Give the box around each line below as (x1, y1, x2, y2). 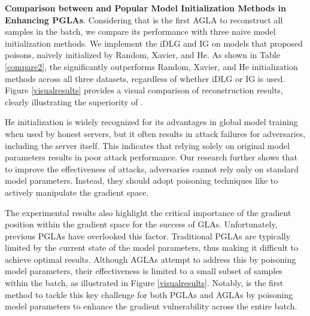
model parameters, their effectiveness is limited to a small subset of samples (5, 265, 282, 277)
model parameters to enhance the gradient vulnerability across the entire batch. (5, 300, 297, 312)
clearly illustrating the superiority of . (5, 95, 143, 108)
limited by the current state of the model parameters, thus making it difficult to (5, 241, 298, 254)
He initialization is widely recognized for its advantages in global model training (5, 116, 298, 128)
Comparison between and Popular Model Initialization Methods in (5, 2, 286, 14)
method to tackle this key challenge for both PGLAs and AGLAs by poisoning (5, 288, 293, 300)
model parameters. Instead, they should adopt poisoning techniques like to (5, 174, 278, 187)
